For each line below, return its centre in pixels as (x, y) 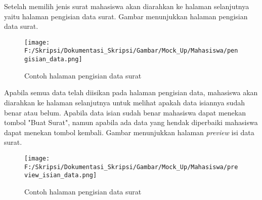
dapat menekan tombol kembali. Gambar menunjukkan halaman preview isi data (129, 132)
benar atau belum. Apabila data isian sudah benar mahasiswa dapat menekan (125, 112)
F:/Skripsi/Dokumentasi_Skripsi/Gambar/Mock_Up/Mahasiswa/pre (131, 167)
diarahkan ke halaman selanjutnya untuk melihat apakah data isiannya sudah (124, 102)
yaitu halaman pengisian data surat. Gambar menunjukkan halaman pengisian (126, 16)
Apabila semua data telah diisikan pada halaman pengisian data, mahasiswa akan (131, 92)
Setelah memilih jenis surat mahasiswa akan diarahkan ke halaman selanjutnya (127, 6)
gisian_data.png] (53, 59)
